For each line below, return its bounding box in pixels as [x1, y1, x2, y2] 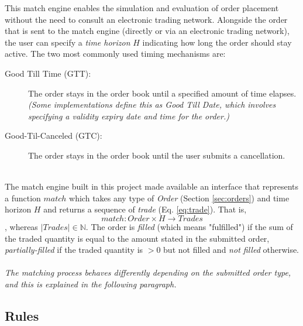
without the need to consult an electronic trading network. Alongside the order [5, 13, 288, 25]
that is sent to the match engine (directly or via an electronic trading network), [5, 25, 290, 37]
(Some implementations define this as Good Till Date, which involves [28, 98, 276, 111]
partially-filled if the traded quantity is [5, 243, 143, 256]
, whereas [5, 220, 38, 232]
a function [5, 191, 41, 204]
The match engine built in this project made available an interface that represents [5, 180, 299, 193]
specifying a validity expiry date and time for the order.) [28, 109, 229, 122]
